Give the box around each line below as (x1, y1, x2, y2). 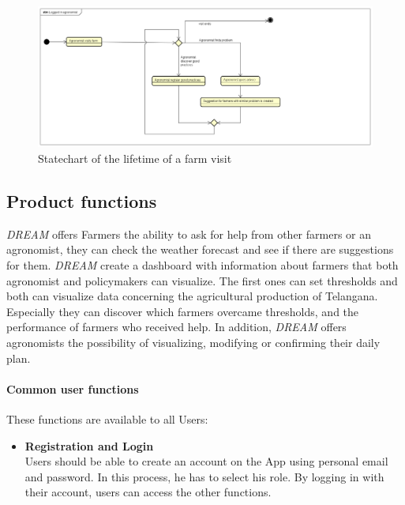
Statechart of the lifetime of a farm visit (38, 150, 232, 167)
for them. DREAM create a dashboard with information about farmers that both (6, 257, 399, 273)
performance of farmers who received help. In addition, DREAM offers (6, 318, 347, 335)
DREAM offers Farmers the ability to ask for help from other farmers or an (6, 225, 372, 242)
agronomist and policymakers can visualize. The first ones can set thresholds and (6, 272, 398, 288)
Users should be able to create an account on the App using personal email (24, 453, 388, 469)
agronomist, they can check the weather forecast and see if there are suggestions (6, 241, 394, 258)
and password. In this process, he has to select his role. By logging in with (24, 468, 384, 484)
